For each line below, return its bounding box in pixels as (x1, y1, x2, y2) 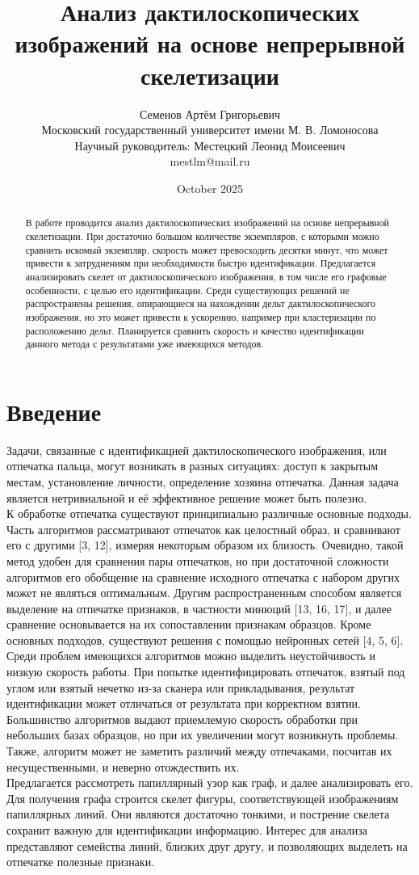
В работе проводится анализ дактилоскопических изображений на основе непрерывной (25, 216, 389, 229)
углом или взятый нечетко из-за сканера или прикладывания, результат (6, 679, 355, 696)
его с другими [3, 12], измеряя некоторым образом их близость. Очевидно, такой (6, 536, 404, 553)
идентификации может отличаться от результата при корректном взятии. (6, 695, 361, 712)
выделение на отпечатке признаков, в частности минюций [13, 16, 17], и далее (6, 599, 392, 616)
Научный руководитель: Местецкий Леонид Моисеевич (74, 137, 346, 154)
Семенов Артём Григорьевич (139, 105, 281, 122)
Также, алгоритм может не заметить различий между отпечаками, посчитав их (6, 742, 392, 759)
